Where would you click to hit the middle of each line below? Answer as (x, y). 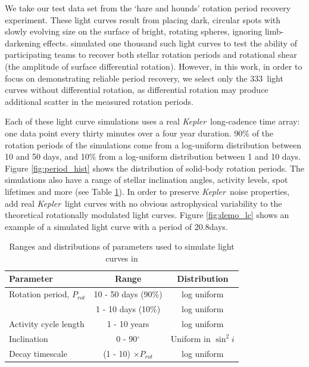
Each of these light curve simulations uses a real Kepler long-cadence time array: (152, 121)
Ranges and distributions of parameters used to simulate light (122, 246)
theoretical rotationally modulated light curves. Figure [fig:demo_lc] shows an (147, 215)
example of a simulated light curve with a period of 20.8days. (116, 226)
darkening (23, 43)
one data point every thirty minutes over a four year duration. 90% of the (139, 133)
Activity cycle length (47, 324)
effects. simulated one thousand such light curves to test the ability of (170, 43)
